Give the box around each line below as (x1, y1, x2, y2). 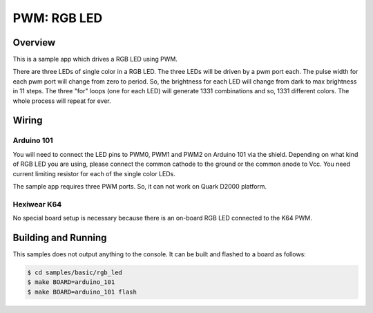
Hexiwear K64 (12, 199, 62, 209)
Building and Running (12, 231, 107, 243)
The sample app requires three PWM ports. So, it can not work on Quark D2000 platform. (12, 182, 267, 190)
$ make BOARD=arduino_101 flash (27, 287, 137, 296)
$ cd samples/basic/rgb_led (27, 268, 122, 276)
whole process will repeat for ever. (12, 97, 111, 105)
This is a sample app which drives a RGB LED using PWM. (12, 55, 178, 64)
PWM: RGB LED (12, 10, 103, 26)
